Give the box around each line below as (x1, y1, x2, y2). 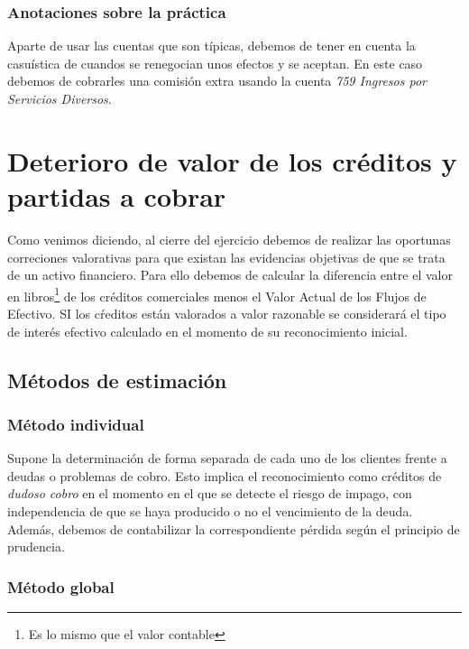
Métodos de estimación (7, 366, 227, 394)
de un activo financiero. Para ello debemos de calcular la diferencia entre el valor (7, 265, 453, 284)
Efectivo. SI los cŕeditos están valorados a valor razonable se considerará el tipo (7, 303, 446, 322)
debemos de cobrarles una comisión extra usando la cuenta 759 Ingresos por (7, 71, 427, 90)
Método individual (7, 413, 144, 435)
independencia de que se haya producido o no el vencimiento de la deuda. (7, 501, 413, 520)
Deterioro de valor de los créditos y (7, 142, 457, 179)
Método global (7, 575, 115, 598)
